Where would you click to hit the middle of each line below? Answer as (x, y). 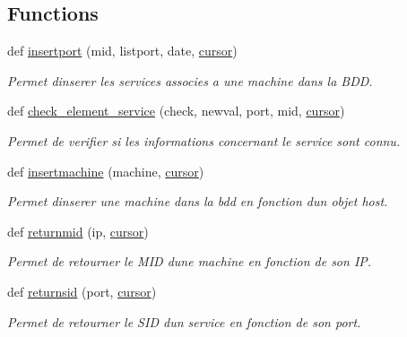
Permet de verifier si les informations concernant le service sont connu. (204, 140)
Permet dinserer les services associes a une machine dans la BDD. (190, 80)
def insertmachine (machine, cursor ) (106, 171)
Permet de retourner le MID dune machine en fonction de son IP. (190, 261)
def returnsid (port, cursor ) (82, 291)
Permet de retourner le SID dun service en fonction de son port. (184, 321)
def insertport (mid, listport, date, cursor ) (122, 51)
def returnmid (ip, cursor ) (78, 231)
